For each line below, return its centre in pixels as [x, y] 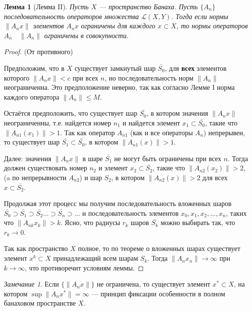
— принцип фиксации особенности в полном [158, 293]
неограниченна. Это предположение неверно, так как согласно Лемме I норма [119, 87]
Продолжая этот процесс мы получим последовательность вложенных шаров [118, 203]
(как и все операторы [162, 132]
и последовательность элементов [130, 213]
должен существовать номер [46, 168]
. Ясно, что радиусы [90, 222]
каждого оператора [32, 96]
